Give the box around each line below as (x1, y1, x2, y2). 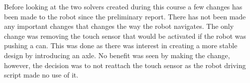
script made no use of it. (4, 70, 79, 80)
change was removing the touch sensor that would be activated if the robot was (4, 30, 247, 41)
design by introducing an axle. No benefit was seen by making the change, (4, 50, 230, 60)
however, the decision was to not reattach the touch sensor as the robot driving (4, 60, 246, 70)
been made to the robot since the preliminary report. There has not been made (4, 11, 246, 21)
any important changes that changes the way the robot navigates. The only (4, 21, 234, 31)
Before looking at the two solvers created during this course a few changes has (4, 1, 243, 11)
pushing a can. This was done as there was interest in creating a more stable (4, 40, 238, 51)
